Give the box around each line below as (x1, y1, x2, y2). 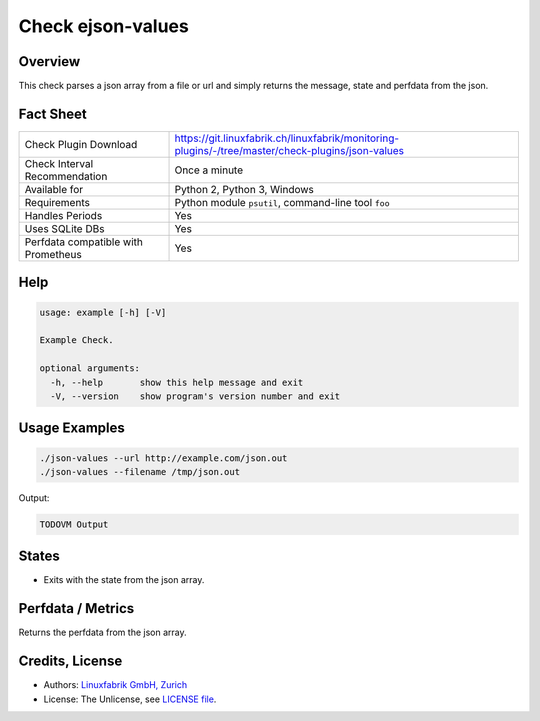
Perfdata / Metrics (18, 600, 135, 617)
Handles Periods (24, 208, 103, 222)
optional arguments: (39, 363, 140, 374)
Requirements (24, 195, 90, 209)
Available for (24, 182, 84, 196)
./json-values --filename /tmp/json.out (39, 466, 240, 477)
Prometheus (24, 247, 82, 261)
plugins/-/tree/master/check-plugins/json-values (174, 143, 405, 157)
